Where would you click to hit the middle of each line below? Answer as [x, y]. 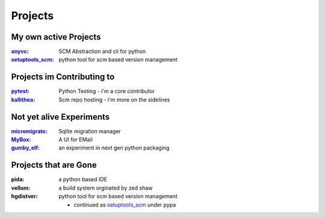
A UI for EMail [76, 140]
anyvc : [20, 52]
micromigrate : [29, 131]
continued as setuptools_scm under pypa [125, 205]
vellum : [21, 188]
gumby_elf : [26, 148]
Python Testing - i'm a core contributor [107, 91]
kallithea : [23, 100]
